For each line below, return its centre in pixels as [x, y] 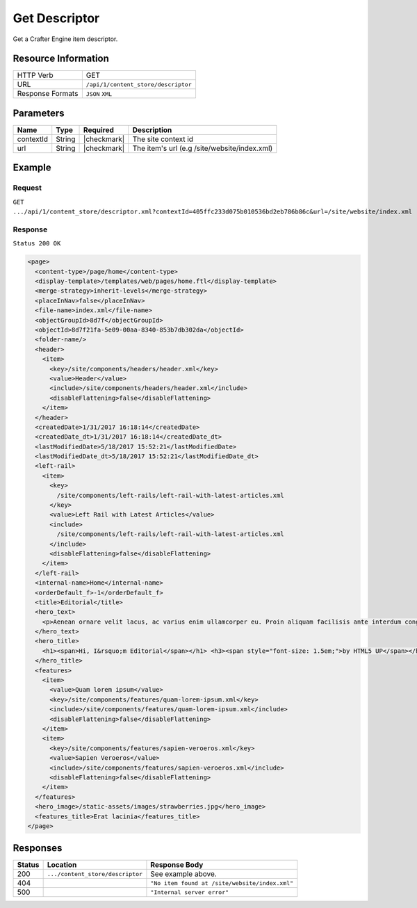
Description [152, 130]
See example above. [183, 874]
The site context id [163, 139]
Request [27, 188]
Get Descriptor [56, 18]
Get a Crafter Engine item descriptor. [65, 39]
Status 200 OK [37, 244]
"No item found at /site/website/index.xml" [222, 883]
